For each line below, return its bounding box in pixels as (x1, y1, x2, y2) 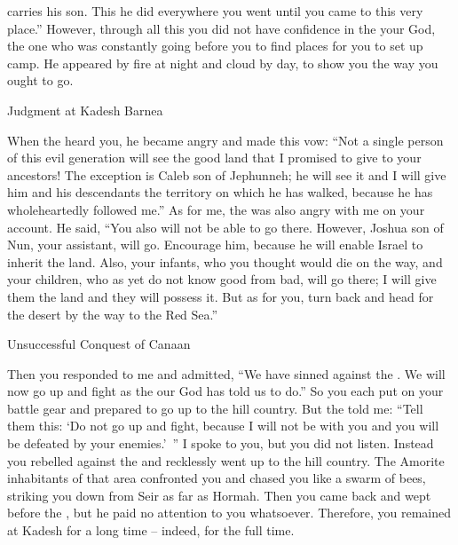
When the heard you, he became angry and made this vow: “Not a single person (7, 130, 444, 149)
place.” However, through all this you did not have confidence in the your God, (7, 19, 436, 37)
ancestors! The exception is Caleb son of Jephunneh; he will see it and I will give (7, 165, 446, 184)
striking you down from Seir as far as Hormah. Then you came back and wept (7, 486, 431, 504)
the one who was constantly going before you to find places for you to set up (7, 36, 423, 55)
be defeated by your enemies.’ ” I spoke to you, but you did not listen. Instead (7, 434, 434, 453)
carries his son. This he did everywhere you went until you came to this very (7, 2, 423, 20)
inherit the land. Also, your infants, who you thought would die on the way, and (7, 252, 443, 271)
